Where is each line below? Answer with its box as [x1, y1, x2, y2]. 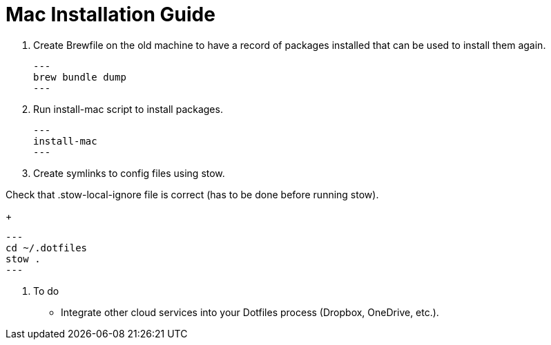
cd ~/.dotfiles [6, 242, 88, 253]
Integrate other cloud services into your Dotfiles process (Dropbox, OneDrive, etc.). [61, 306, 439, 318]
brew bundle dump [33, 71, 126, 83]
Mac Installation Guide [6, 3, 215, 26]
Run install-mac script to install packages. [33, 103, 223, 115]
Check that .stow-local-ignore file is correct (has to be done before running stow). [6, 188, 379, 200]
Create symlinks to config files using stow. [33, 167, 225, 179]
